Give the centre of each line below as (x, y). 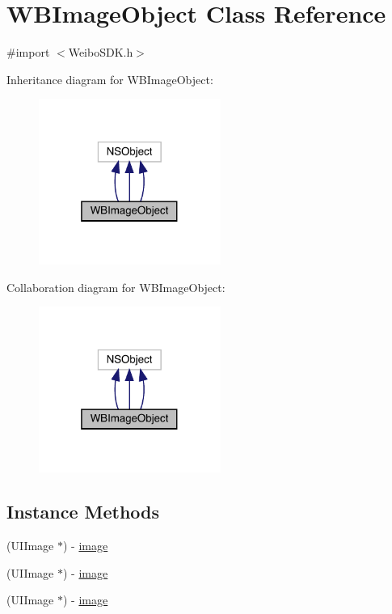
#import (28, 52)
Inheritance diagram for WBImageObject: (110, 79)
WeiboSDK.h (101, 52)
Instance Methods (83, 512)
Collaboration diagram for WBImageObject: (116, 287)
